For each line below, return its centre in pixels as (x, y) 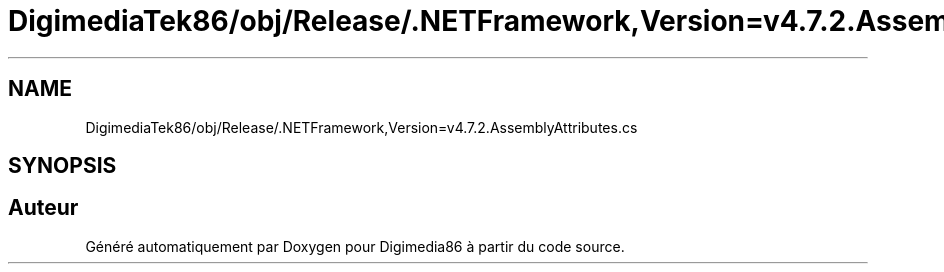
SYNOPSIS (62, 166)
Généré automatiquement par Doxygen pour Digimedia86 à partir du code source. (355, 246)
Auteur (43, 208)
